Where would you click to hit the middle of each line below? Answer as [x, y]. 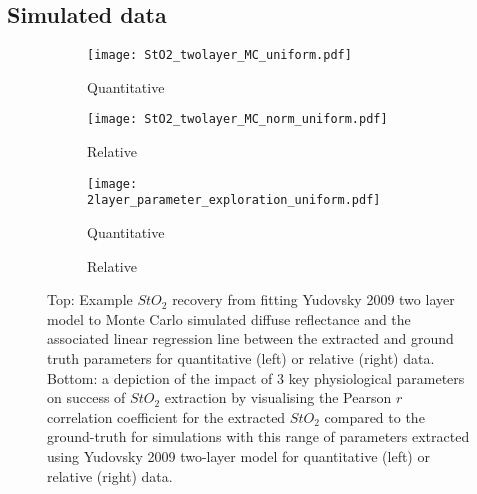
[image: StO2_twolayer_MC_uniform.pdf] [219, 55]
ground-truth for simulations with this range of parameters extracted [258, 436]
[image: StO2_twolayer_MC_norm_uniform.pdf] [237, 119]
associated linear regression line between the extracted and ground [250, 338]
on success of [86, 397]
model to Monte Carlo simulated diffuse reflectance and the [229, 318]
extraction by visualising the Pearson [278, 397]
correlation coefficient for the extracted [166, 416]
